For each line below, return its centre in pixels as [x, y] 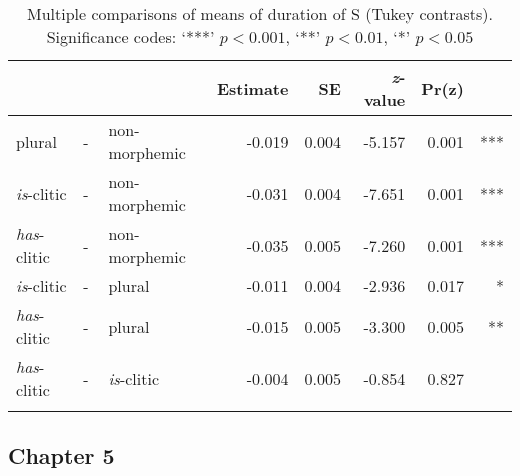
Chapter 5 [61, 455]
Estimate [252, 88]
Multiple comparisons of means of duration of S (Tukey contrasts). [260, 13]
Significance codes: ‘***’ [130, 36]
